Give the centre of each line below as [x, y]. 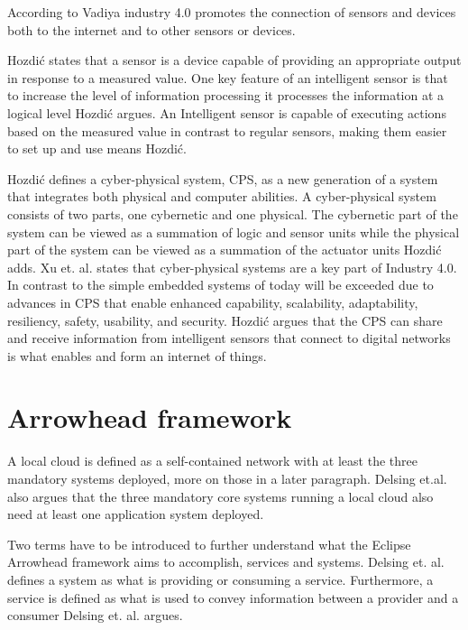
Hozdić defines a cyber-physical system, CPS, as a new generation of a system [223, 178]
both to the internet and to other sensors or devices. [151, 29]
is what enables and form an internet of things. [137, 355]
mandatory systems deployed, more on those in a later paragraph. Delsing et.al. [227, 478]
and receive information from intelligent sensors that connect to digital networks [229, 338]
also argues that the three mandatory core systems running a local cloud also [220, 496]
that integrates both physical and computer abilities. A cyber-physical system [222, 196]
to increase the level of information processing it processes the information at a [226, 95]
